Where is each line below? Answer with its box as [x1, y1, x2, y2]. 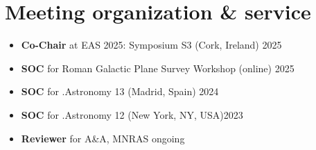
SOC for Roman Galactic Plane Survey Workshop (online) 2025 [21, 60, 295, 75]
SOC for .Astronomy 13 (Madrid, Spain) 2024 [21, 84, 219, 99]
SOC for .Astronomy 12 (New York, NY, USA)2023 [21, 107, 243, 122]
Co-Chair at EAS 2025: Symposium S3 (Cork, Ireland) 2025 [21, 37, 282, 52]
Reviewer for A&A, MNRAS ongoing [21, 131, 185, 145]
